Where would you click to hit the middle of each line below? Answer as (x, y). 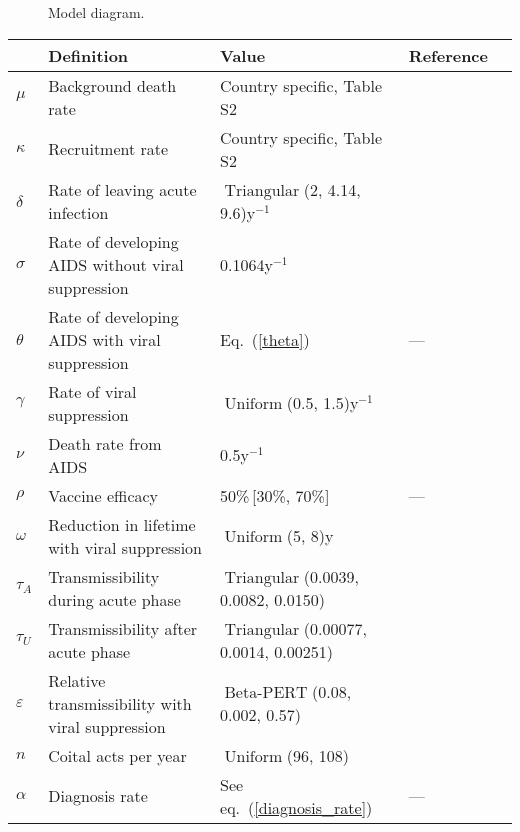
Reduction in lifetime (122, 524)
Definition (88, 55)
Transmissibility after (123, 628)
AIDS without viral (116, 264)
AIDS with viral (104, 339)
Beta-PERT (266, 693)
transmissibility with (120, 703)
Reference (448, 55)
